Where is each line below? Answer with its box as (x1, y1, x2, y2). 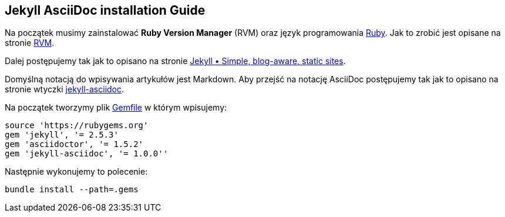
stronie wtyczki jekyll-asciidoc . (5, 84, 124, 95)
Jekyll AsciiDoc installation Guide (5, 3, 206, 18)
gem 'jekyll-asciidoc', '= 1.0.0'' (5, 149, 169, 159)
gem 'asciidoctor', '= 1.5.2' (5, 139, 144, 149)
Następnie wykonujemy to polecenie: (5, 166, 148, 177)
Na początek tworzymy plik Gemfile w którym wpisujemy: (5, 102, 227, 113)
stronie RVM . (5, 38, 55, 48)
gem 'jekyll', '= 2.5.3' (5, 130, 119, 140)
